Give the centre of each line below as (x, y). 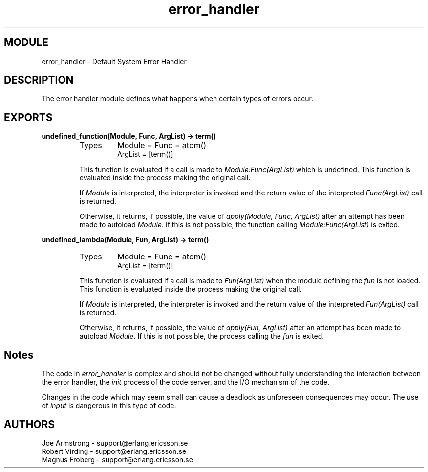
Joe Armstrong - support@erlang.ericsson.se (115, 443)
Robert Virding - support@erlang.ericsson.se (114, 451)
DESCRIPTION (39, 80)
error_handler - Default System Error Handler (114, 61)
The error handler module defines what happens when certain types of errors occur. (178, 99)
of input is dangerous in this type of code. (109, 406)
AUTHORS (30, 424)
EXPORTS (28, 117)
